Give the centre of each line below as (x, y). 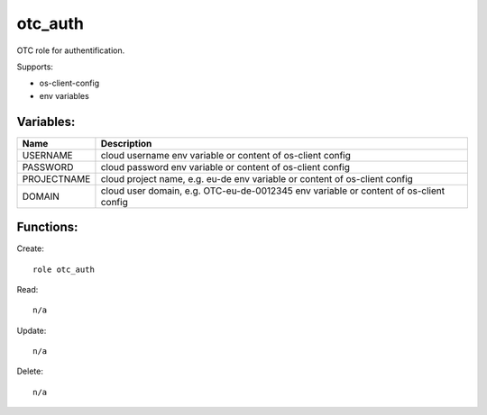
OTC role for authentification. (71, 50)
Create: (31, 248)
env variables (64, 95)
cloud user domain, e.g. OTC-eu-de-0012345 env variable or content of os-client (273, 191)
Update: (32, 330)
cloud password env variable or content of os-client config (225, 167)
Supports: (35, 67)
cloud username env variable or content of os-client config (226, 155)
